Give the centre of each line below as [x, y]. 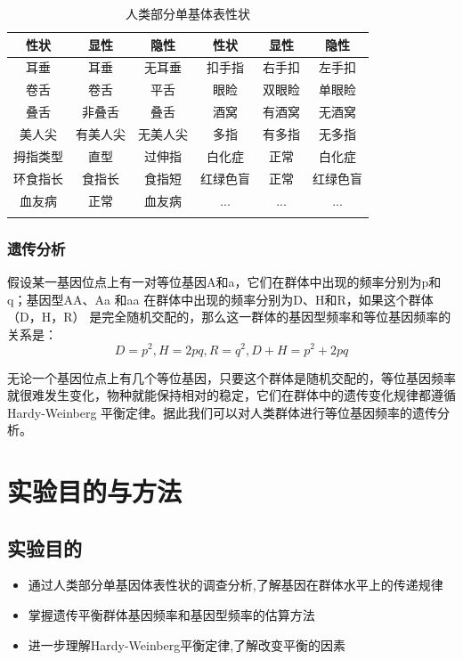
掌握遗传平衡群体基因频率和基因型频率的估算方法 [171, 615]
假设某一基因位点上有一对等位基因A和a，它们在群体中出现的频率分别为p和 [224, 282]
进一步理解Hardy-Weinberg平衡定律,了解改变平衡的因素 [187, 644]
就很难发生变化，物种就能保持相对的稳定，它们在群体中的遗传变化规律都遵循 [231, 395]
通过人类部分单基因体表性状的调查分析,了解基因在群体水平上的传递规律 [236, 585]
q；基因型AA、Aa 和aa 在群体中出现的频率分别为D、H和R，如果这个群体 [220, 299]
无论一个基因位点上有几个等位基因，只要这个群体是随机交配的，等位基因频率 [231, 377]
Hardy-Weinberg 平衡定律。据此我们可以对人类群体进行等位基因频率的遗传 [223, 412]
